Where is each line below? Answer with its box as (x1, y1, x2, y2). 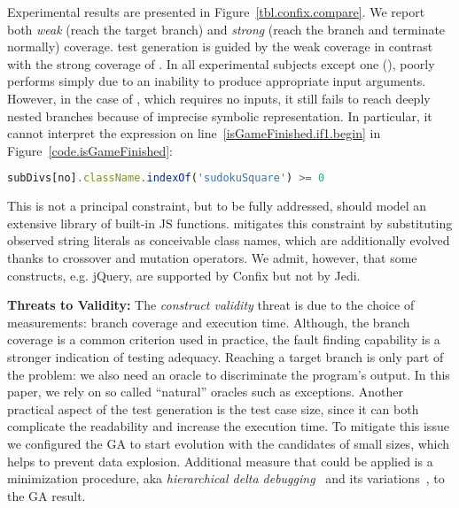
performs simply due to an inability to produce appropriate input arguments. (7, 72, 426, 90)
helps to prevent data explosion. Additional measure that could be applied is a (7, 451, 433, 470)
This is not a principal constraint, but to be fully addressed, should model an (7, 196, 427, 215)
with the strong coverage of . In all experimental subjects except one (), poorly (7, 54, 435, 73)
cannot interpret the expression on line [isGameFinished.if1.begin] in (7, 124, 381, 142)
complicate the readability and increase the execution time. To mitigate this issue (7, 417, 449, 435)
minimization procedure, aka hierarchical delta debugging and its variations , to (7, 469, 445, 488)
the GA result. (7, 486, 86, 504)
